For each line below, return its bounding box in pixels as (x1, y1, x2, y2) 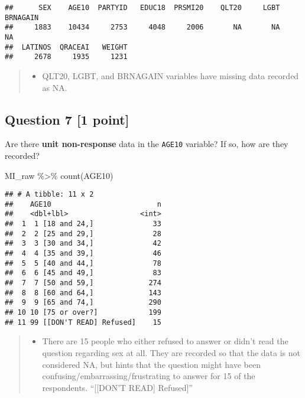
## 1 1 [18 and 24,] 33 (5, 220, 161, 229)
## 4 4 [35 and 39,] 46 (5, 249, 161, 258)
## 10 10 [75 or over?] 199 (5, 308, 161, 317)
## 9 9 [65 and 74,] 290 (5, 298, 161, 307)
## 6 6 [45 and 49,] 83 (5, 269, 161, 278)
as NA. (42, 81, 67, 93)
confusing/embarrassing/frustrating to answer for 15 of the (42, 370, 255, 382)
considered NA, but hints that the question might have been (42, 358, 261, 370)
